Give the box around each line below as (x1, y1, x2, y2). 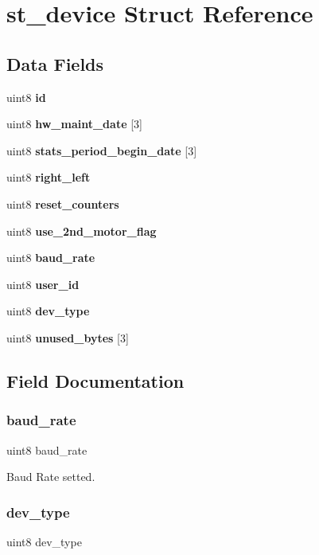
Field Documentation (6, 368, 185, 393)
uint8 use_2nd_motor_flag (6, 222, 157, 239)
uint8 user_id (6, 276, 80, 292)
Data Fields (6, 51, 104, 76)
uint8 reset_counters (6, 195, 119, 212)
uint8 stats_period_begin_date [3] (6, 142, 197, 158)
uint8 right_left (6, 169, 91, 186)
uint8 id (6, 88, 46, 105)
